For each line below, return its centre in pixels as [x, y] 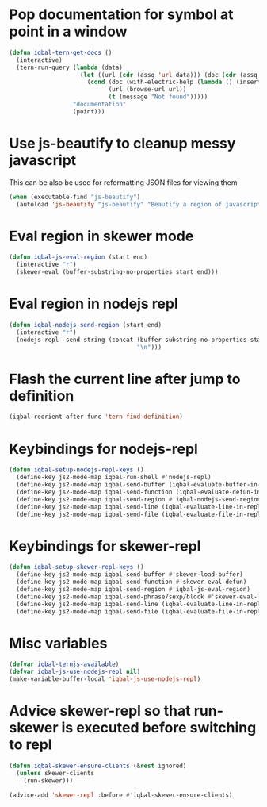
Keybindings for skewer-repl [105, 546]
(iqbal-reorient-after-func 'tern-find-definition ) [96, 417]
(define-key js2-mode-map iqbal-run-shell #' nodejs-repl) [114, 478]
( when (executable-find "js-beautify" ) [75, 197]
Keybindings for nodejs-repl [104, 449]
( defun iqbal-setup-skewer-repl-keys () [77, 567]
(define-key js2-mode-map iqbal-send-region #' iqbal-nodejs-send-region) [140, 499]
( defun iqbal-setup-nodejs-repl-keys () [77, 470]
